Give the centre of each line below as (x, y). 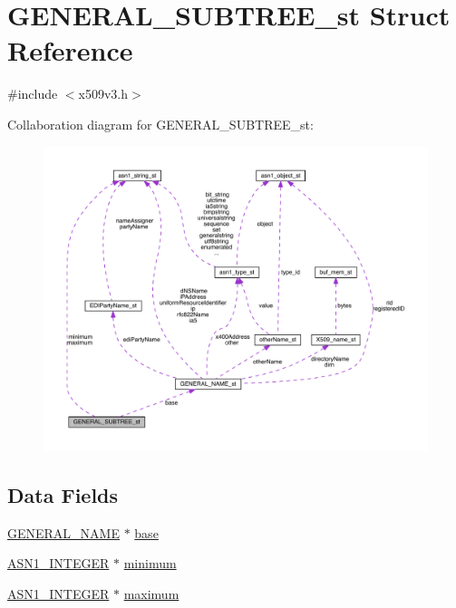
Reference (70, 50)
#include (33, 94)
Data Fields (63, 494)
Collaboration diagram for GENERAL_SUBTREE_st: (160, 124)
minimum (150, 563)
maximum (151, 593)
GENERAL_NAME (63, 532)
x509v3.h (103, 94)
